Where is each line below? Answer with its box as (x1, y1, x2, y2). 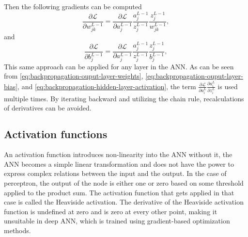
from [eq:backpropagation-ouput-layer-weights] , (4, 71, 143, 81)
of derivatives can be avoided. (4, 103, 92, 113)
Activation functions (4, 126, 108, 142)
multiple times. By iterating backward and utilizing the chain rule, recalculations (4, 93, 244, 103)
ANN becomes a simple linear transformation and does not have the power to (4, 158, 234, 169)
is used (217, 81, 238, 91)
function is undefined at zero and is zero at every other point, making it (4, 206, 217, 216)
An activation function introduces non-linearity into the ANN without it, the (4, 149, 232, 159)
